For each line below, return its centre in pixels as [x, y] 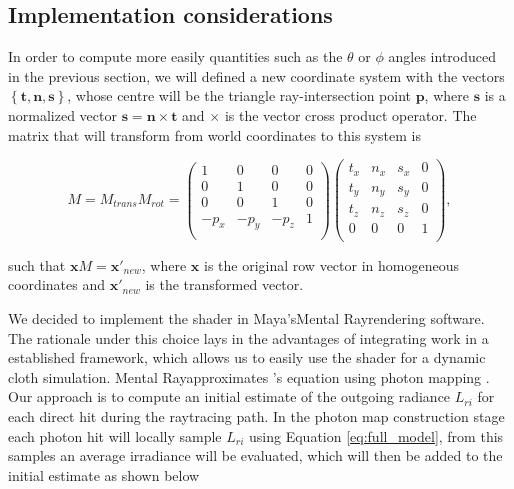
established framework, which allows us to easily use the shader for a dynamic [247, 357]
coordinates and [56, 284]
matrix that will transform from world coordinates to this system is [214, 134]
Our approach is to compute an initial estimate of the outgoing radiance [229, 396]
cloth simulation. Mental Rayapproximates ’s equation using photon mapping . [249, 376]
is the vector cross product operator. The [350, 114]
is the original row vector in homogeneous [331, 264]
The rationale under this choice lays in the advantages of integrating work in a [248, 337]
